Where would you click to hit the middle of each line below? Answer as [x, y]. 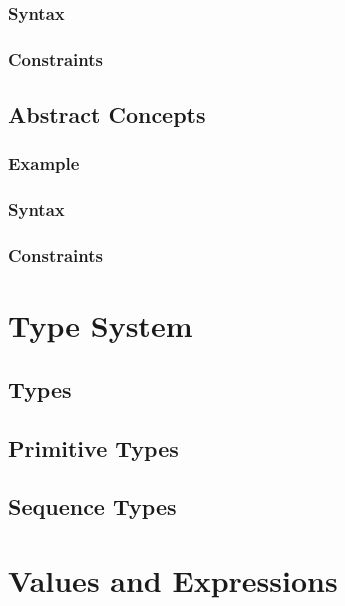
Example [44, 163]
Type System [100, 325]
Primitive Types [93, 447]
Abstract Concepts [107, 114]
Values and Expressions [173, 579]
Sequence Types [92, 506]
